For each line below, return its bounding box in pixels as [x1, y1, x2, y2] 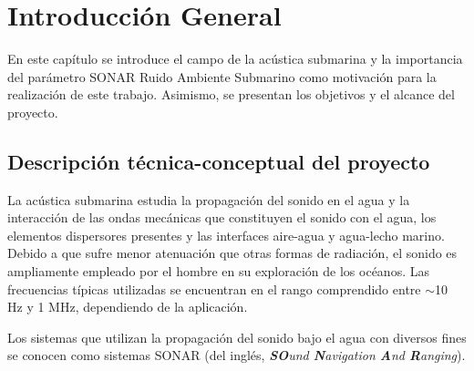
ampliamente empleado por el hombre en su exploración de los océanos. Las [7, 262, 429, 281]
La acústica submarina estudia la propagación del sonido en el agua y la [7, 190, 410, 209]
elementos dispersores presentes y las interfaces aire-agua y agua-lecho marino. [7, 225, 445, 244]
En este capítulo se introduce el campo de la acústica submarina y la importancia [7, 49, 463, 68]
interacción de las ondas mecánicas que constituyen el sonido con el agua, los [7, 208, 437, 227]
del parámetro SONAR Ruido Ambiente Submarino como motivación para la [7, 67, 437, 86]
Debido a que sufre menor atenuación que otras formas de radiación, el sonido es [7, 243, 458, 263]
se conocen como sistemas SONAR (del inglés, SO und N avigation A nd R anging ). [7, 345, 466, 365]
